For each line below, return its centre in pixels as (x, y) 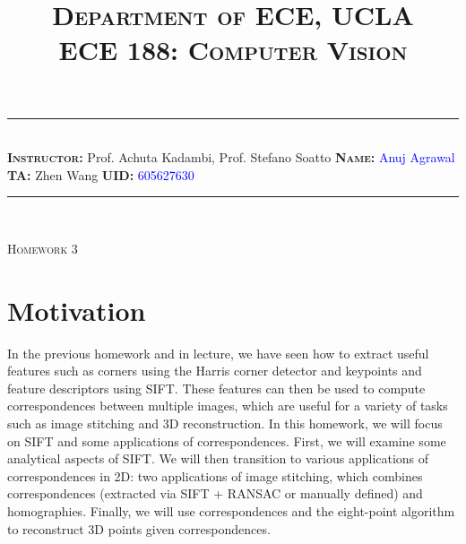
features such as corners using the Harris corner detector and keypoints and (215, 371)
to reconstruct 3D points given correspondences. (139, 528)
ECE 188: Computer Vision (233, 50)
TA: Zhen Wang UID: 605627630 (101, 174)
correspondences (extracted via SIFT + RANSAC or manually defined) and (215, 493)
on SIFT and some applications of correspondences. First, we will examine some (227, 440)
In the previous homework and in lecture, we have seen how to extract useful (218, 353)
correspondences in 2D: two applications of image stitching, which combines (215, 475)
